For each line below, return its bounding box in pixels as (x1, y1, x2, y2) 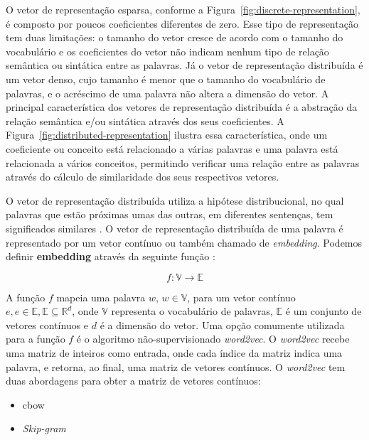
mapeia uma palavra (56, 289, 146, 304)
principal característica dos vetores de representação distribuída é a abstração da (6, 100, 358, 114)
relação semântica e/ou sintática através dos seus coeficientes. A (6, 113, 284, 128)
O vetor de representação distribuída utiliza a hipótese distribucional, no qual (6, 193, 344, 208)
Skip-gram (22, 421, 66, 436)
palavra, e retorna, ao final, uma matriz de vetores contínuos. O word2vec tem (6, 359, 346, 374)
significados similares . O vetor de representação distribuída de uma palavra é (6, 220, 343, 235)
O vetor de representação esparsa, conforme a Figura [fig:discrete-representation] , (6, 2, 360, 16)
